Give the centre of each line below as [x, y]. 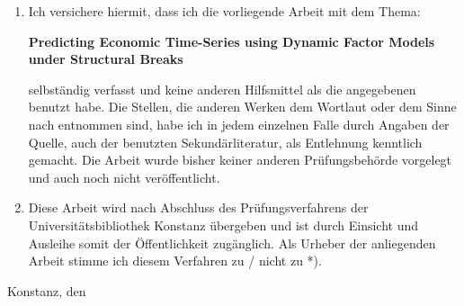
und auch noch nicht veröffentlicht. [124, 177]
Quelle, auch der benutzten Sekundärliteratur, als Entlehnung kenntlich [225, 142]
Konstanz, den [47, 290]
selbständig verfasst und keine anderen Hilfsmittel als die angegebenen [222, 89]
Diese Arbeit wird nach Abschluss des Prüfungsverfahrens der [198, 207]
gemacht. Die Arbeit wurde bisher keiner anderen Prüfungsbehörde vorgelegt [240, 160]
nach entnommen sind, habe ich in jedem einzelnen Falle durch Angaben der [239, 124]
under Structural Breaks [106, 59]
